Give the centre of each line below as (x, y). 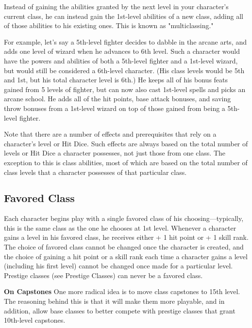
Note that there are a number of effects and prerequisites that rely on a (110, 134)
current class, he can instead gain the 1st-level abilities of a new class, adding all (124, 16)
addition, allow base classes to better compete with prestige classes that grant (120, 310)
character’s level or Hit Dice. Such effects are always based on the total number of (126, 143)
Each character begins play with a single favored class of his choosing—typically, (124, 218)
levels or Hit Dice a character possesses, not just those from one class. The (115, 153)
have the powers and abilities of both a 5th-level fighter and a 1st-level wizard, (121, 60)
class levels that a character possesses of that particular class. (95, 172)
